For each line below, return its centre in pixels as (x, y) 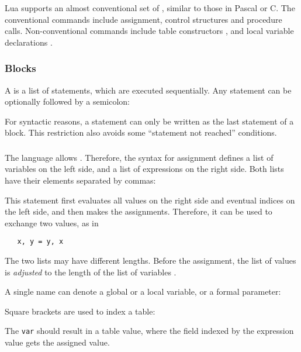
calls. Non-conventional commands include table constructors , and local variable (149, 31)
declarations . (29, 42)
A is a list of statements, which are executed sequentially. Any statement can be (148, 90)
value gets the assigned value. (57, 342)
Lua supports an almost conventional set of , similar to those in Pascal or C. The (150, 8)
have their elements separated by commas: (80, 180)
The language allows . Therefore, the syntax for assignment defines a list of (139, 157)
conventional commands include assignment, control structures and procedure (143, 19)
